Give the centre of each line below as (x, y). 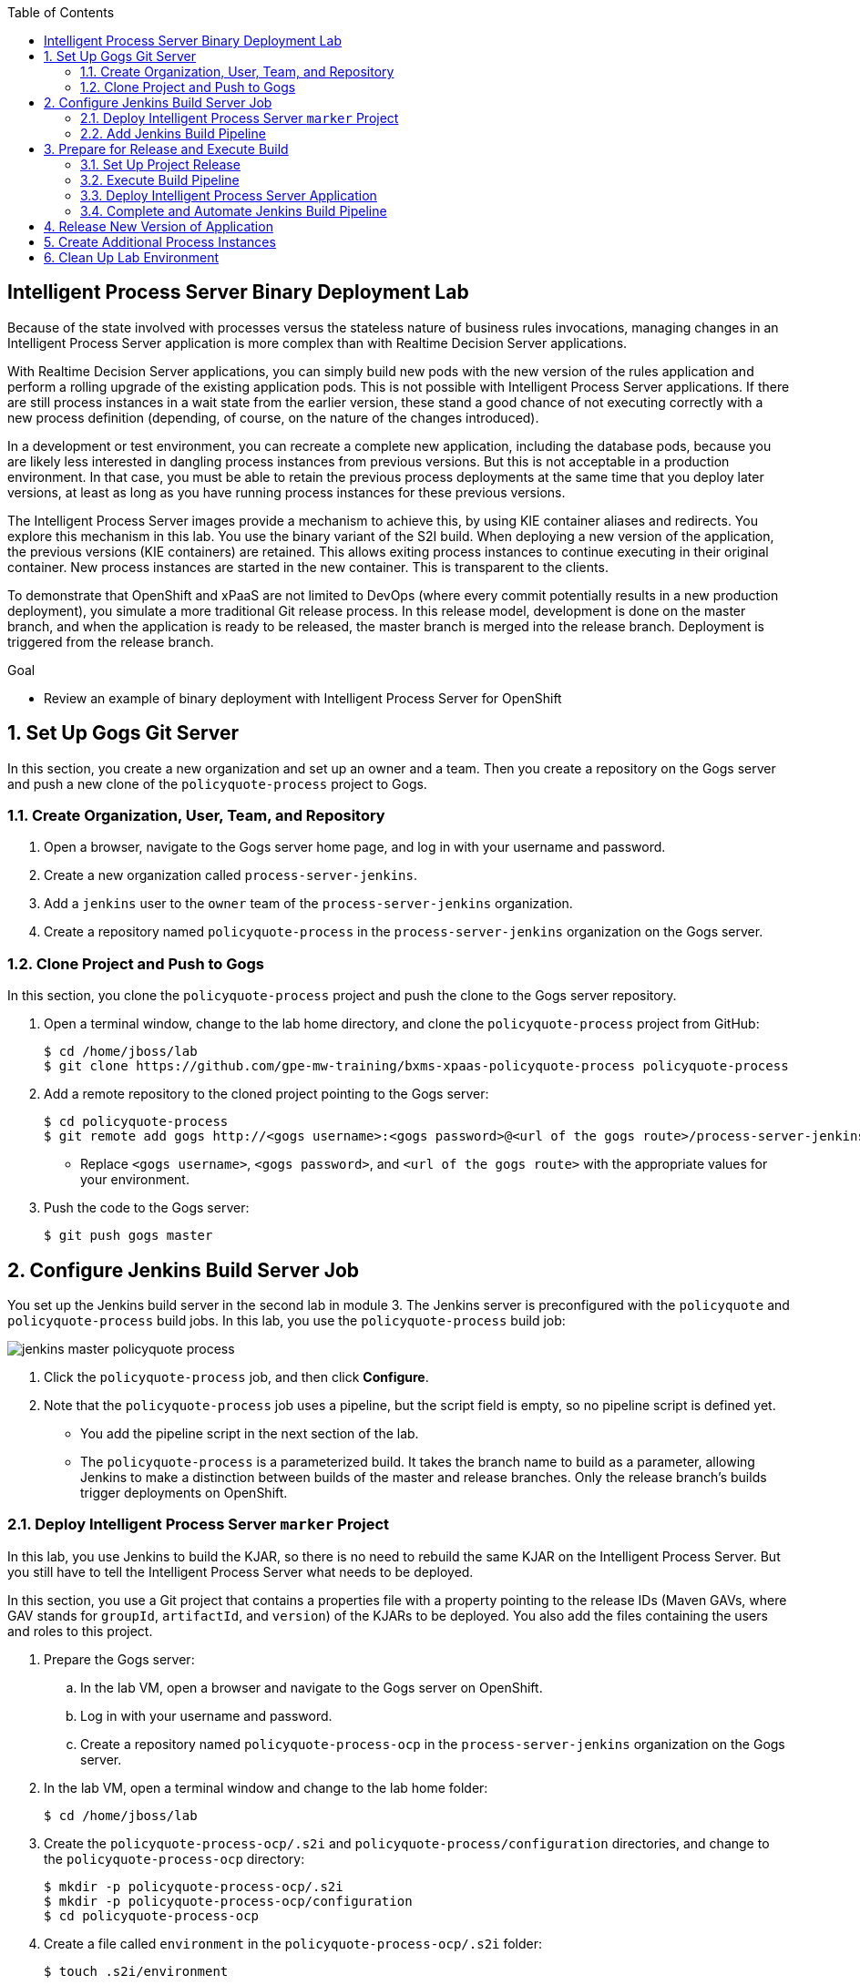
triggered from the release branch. (111, 641)
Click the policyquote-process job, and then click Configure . (236, 1377)
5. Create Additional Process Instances (160, 242)
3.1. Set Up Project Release (160, 164)
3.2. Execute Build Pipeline (160, 180)
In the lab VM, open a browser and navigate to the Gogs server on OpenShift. (312, 1687)
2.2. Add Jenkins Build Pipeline (173, 133)
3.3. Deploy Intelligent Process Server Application (229, 195)
